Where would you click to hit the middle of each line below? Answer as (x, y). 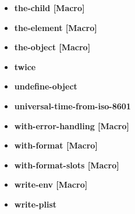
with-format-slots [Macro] (67, 165)
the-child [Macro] (49, 8)
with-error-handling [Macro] (72, 125)
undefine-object (46, 86)
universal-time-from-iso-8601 (72, 106)
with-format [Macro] (56, 145)
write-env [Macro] (51, 184)
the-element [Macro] (56, 27)
